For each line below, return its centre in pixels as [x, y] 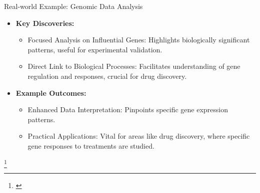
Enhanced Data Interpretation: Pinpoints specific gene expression [128, 109]
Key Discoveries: [45, 23]
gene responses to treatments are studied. [91, 145]
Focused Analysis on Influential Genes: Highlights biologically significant [139, 40]
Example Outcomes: [51, 93]
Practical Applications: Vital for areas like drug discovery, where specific [139, 136]
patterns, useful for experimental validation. [95, 49]
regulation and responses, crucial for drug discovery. [107, 76]
